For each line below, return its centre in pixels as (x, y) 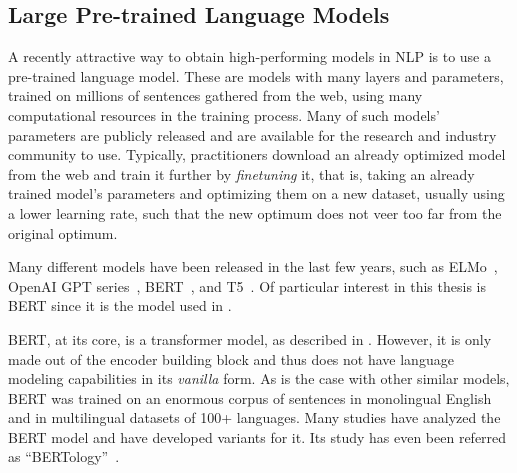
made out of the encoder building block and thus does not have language (231, 358)
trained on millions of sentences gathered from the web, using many (215, 95)
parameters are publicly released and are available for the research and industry (252, 134)
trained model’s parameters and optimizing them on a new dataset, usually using (256, 193)
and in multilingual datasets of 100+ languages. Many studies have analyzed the (254, 417)
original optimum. (63, 232)
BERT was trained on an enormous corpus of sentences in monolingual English (250, 397)
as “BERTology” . (64, 456)
